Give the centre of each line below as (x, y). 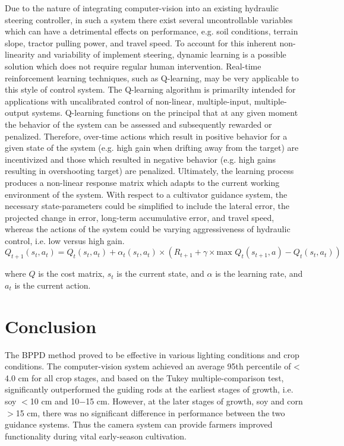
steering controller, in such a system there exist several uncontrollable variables (149, 19)
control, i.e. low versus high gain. (65, 240)
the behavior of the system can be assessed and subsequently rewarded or (138, 124)
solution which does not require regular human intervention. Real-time (133, 66)
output (17, 113)
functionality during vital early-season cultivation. (96, 436)
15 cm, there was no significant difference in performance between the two (150, 412)
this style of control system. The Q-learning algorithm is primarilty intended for (150, 89)
